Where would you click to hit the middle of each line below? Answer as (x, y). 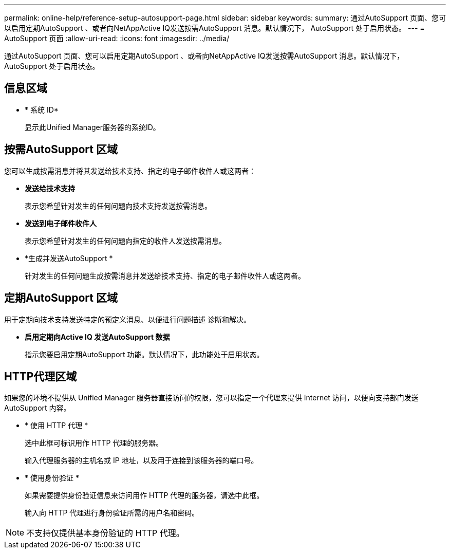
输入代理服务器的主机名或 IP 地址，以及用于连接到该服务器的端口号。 (142, 460)
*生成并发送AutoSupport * (69, 258)
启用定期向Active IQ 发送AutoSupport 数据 (97, 337)
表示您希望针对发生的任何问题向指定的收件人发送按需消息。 (125, 241)
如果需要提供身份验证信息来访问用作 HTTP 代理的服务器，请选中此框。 (144, 495)
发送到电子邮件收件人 (61, 223)
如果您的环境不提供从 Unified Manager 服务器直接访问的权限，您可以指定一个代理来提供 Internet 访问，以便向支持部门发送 (211, 398)
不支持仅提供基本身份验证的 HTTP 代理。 (105, 533)
